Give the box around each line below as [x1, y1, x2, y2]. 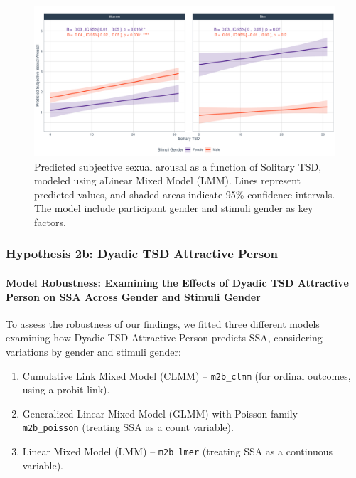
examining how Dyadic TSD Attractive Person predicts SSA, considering [6, 330, 323, 345]
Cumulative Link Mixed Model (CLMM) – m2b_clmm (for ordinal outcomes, [22, 368, 351, 383]
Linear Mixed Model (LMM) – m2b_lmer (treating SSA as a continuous [22, 444, 333, 459]
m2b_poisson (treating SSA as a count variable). [22, 420, 234, 435]
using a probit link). [22, 382, 110, 397]
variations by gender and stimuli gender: [6, 344, 181, 358]
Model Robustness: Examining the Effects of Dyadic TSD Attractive [6, 275, 349, 290]
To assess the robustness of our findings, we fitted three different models [6, 316, 320, 331]
